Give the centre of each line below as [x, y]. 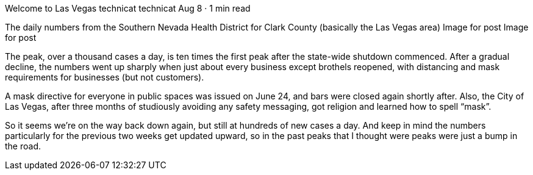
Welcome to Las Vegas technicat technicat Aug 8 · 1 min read [128, 8]
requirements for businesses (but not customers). [105, 77]
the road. [23, 146]
